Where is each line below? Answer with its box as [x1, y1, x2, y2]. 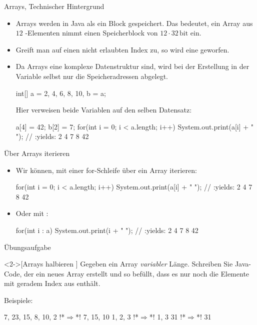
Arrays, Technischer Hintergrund [4, 1, 104, 11]
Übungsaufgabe [4, 241, 51, 252]
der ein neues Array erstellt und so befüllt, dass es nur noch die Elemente [24, 268, 249, 278]
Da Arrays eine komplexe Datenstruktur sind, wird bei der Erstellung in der [15, 61, 249, 71]
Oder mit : [15, 208, 48, 218]
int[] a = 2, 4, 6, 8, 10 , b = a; [15, 87, 106, 98]
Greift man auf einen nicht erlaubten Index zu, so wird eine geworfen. [15, 44, 229, 54]
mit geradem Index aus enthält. [4, 278, 100, 288]
